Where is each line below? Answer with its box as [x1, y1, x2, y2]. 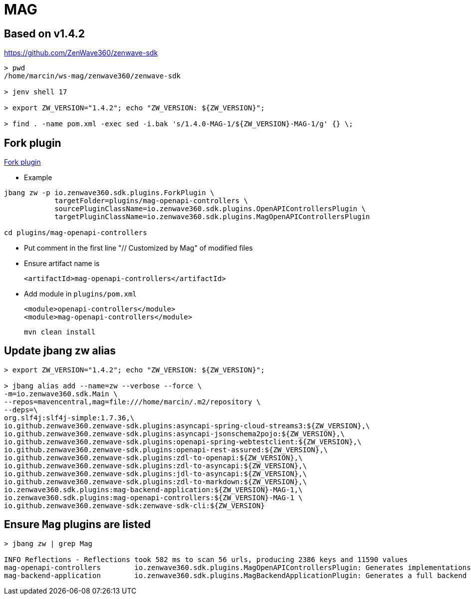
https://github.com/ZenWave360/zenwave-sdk [4, 48, 158, 57]
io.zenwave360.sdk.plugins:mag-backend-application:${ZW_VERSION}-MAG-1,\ [4, 485, 303, 494]
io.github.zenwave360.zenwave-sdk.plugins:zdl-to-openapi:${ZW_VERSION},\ [4, 453, 303, 462]
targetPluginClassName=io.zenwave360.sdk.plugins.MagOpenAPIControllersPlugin [54, 213, 370, 221]
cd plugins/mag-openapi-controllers [4, 229, 147, 237]
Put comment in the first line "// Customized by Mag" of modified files [24, 244, 253, 253]
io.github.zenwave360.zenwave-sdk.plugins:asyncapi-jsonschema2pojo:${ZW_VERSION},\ [4, 429, 345, 438]
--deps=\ [4, 405, 38, 414]
